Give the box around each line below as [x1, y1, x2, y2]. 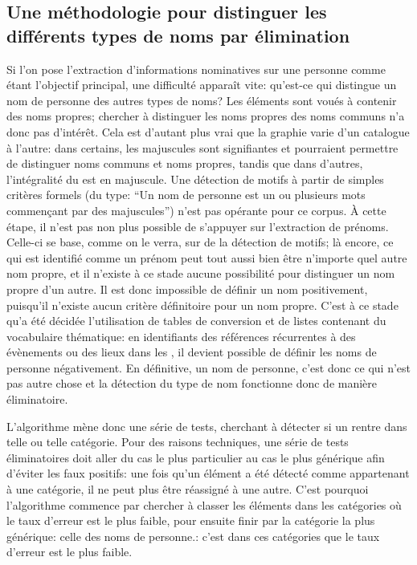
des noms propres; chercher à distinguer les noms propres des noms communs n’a [6, 108, 405, 124]
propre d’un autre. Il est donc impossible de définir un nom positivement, [6, 280, 368, 297]
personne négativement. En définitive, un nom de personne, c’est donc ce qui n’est [6, 359, 411, 376]
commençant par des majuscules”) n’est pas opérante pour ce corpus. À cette [6, 201, 386, 218]
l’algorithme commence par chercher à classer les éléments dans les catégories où [6, 496, 402, 513]
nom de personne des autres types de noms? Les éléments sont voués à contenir [6, 91, 397, 108]
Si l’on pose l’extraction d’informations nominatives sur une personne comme [6, 60, 386, 77]
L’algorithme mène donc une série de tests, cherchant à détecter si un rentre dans [6, 417, 407, 434]
